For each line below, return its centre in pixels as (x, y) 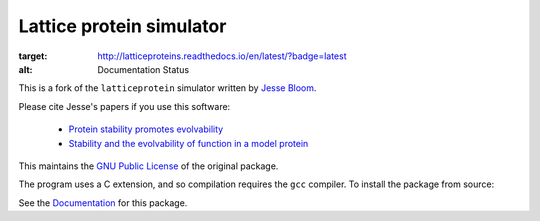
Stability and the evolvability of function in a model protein (188, 143)
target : (33, 56)
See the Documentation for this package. (103, 202)
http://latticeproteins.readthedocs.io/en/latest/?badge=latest (222, 56)
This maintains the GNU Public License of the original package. (148, 166)
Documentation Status (143, 69)
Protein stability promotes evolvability (146, 129)
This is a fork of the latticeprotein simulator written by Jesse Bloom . (167, 88)
